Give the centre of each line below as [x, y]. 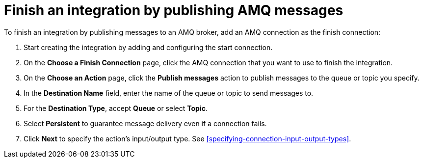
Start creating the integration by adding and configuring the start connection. [148, 47]
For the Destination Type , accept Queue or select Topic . [116, 108]
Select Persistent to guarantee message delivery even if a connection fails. [145, 123]
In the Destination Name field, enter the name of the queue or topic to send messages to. [169, 93]
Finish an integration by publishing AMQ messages [174, 10]
